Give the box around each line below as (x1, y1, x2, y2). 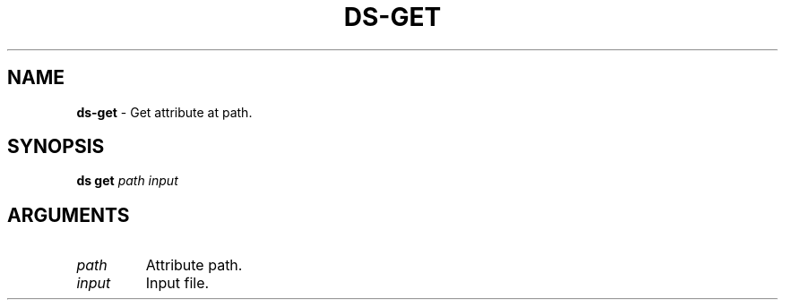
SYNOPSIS (7, 135, 105, 158)
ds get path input (76, 173, 178, 189)
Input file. (145, 274, 210, 293)
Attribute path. (145, 256, 243, 275)
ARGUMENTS (7, 203, 130, 226)
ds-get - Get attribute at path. (76, 104, 253, 120)
